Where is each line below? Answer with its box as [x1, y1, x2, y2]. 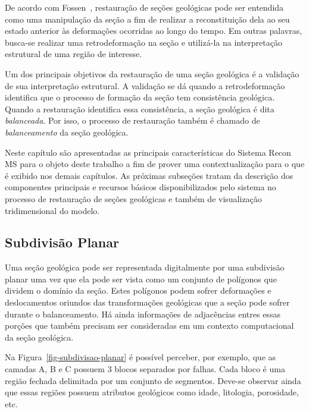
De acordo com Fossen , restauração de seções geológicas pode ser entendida [5, 1, 284, 13]
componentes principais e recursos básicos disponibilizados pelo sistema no [5, 181, 276, 193]
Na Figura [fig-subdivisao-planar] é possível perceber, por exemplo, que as [5, 351, 276, 363]
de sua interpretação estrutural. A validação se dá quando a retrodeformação [5, 79, 285, 92]
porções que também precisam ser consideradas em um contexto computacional [5, 319, 294, 332]
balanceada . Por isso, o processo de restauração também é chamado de [5, 114, 260, 127]
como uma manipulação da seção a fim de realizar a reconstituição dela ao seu [5, 12, 290, 25]
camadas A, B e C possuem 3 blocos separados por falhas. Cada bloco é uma [5, 363, 285, 375]
